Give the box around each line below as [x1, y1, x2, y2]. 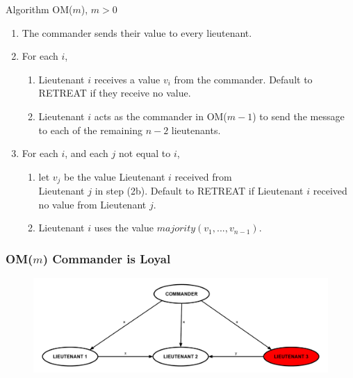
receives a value [94, 72, 161, 86]
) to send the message [252, 108, 345, 123]
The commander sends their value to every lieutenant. [22, 25, 252, 40]
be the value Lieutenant [64, 169, 165, 183]
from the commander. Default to [174, 72, 313, 86]
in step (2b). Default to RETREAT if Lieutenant [95, 183, 304, 198]
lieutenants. [171, 122, 221, 137]
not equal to [118, 146, 171, 161]
